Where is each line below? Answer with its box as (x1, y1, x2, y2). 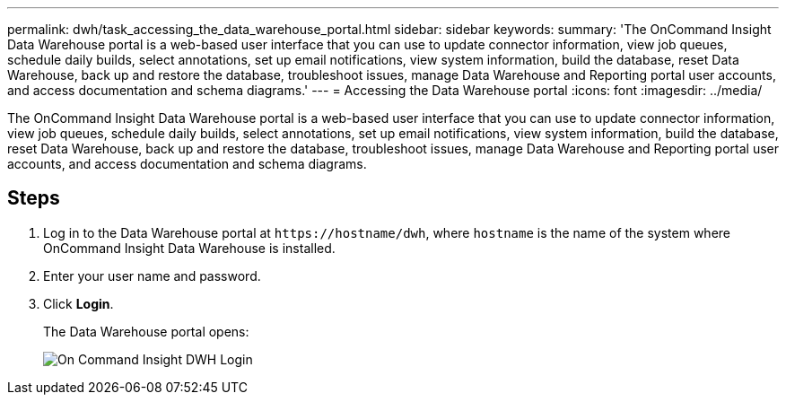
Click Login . (43, 295, 114, 311)
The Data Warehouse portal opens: (43, 323, 249, 339)
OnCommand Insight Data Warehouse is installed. (43, 240, 336, 256)
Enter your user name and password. (43, 267, 261, 284)
